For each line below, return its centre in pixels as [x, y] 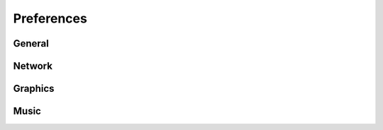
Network [33, 66]
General [31, 43]
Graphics [34, 89]
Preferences [50, 18]
